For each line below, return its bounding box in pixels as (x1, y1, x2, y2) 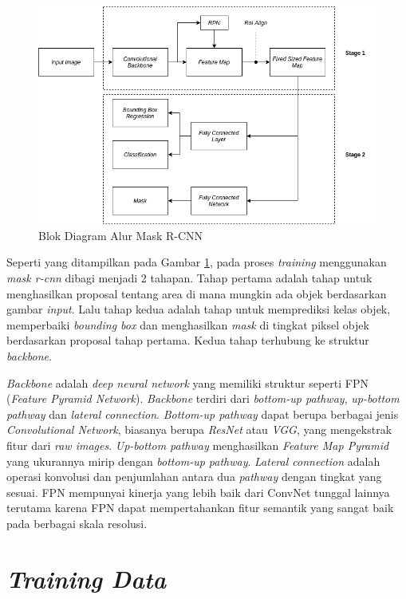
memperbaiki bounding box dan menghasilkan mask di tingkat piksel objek (6, 316, 369, 333)
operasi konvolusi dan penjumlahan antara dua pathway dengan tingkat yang (6, 468, 382, 485)
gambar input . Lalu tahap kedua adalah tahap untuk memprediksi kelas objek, (6, 301, 391, 317)
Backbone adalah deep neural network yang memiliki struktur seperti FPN (6, 374, 369, 391)
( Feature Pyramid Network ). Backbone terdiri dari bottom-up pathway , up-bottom (6, 390, 400, 407)
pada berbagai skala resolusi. (6, 514, 148, 531)
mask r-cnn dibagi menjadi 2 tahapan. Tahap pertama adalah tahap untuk (6, 269, 372, 286)
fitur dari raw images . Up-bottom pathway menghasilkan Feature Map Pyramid (6, 436, 389, 453)
